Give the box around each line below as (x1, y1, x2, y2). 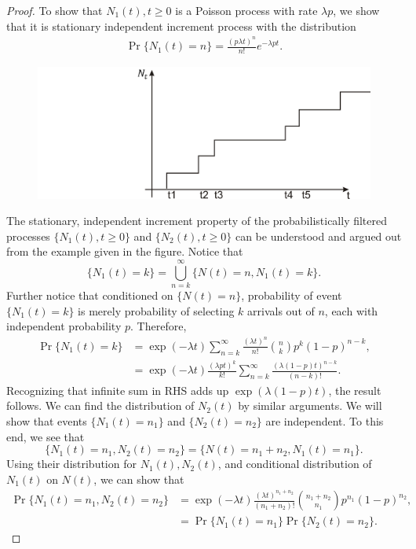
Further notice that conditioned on (6, 287, 173, 304)
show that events (6, 413, 87, 429)
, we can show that (93, 470, 184, 487)
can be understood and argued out (235, 227, 402, 244)
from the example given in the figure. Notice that (6, 243, 243, 260)
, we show (333, 2, 380, 18)
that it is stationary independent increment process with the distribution (6, 17, 356, 34)
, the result (328, 381, 381, 398)
